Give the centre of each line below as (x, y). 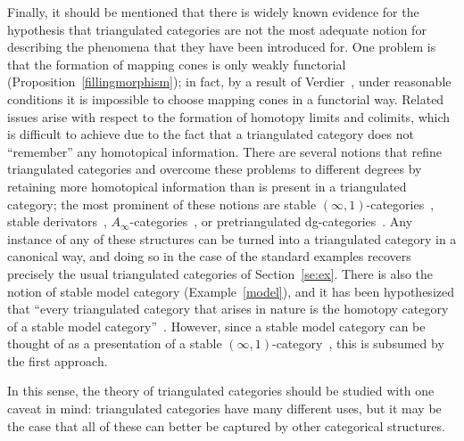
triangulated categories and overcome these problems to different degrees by (215, 169)
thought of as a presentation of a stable (115, 343)
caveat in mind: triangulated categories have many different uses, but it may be (224, 408)
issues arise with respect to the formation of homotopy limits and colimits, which (229, 116)
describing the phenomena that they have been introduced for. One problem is (222, 47)
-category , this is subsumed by (358, 343)
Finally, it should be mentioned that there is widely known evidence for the (213, 12)
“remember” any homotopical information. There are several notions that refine (224, 151)
